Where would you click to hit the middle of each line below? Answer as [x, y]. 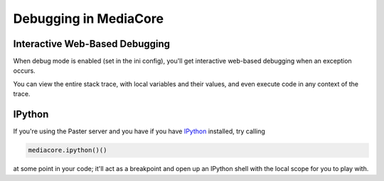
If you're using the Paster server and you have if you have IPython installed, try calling [139, 131]
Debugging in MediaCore [88, 19]
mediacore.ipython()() [68, 150]
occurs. [24, 71]
